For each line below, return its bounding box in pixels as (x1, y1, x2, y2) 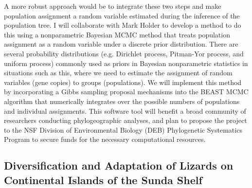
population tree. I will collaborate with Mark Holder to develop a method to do (4, 20, 241, 30)
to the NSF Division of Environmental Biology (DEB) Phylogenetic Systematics (4, 124, 242, 135)
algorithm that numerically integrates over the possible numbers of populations (4, 96, 240, 106)
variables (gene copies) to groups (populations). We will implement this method (4, 77, 242, 87)
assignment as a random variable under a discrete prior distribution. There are (4, 39, 238, 49)
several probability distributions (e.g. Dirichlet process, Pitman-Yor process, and (4, 48, 244, 58)
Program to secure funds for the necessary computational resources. (4, 134, 206, 144)
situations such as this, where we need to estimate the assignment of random (4, 68, 233, 78)
